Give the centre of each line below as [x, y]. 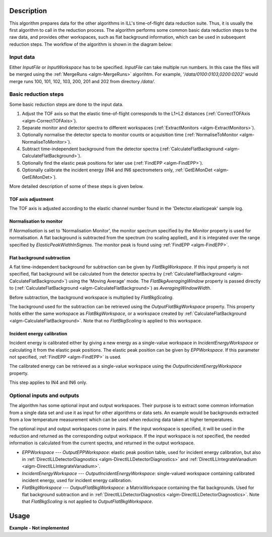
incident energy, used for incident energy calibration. [77, 481]
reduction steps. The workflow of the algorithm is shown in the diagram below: [91, 44]
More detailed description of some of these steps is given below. [76, 186]
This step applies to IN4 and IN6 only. [48, 382]
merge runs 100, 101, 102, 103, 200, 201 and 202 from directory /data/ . [82, 81]
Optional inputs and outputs [44, 395]
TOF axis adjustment [31, 199]
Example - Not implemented [39, 528]
